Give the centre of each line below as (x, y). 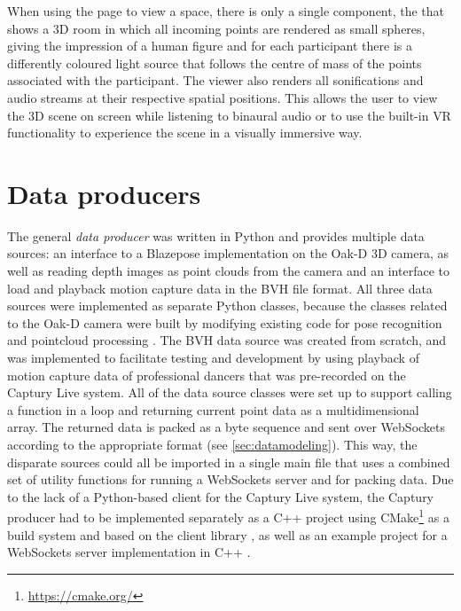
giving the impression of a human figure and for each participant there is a (210, 46)
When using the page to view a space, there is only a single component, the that (226, 11)
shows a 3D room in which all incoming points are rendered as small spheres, (216, 28)
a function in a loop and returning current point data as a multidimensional (213, 409)
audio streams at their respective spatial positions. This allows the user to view (223, 97)
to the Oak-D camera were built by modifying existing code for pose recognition (225, 322)
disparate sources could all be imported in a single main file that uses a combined (229, 462)
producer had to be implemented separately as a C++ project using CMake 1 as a (229, 516)
